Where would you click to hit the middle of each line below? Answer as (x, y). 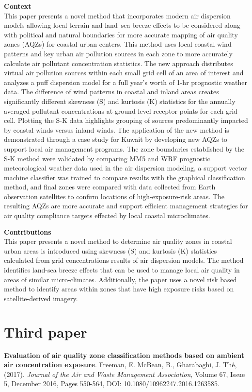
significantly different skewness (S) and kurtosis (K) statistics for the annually (120, 101)
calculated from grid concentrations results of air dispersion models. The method (124, 260)
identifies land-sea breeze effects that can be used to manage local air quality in (122, 270)
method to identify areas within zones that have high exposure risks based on (119, 289)
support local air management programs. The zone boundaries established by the (124, 148)
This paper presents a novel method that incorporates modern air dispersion (117, 15)
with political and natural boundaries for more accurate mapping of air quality (121, 34)
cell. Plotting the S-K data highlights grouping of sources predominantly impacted (126, 120)
